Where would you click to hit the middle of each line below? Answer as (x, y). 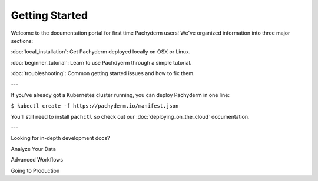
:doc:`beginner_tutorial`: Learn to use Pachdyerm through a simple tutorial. (101, 62)
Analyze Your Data (33, 149)
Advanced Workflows (37, 160)
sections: (22, 41)
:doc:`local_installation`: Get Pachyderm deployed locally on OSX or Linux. (101, 52)
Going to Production (35, 170)
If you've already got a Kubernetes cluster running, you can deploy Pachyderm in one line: (120, 95)
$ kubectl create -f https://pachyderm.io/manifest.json (95, 106)
